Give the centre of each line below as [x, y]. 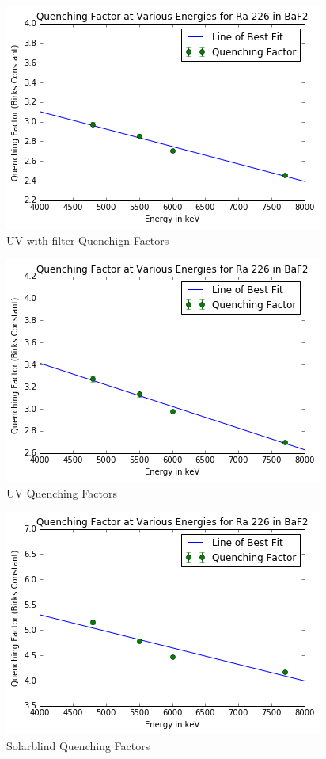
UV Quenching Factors [62, 492]
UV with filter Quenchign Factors [88, 240]
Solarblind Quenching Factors [78, 745]
